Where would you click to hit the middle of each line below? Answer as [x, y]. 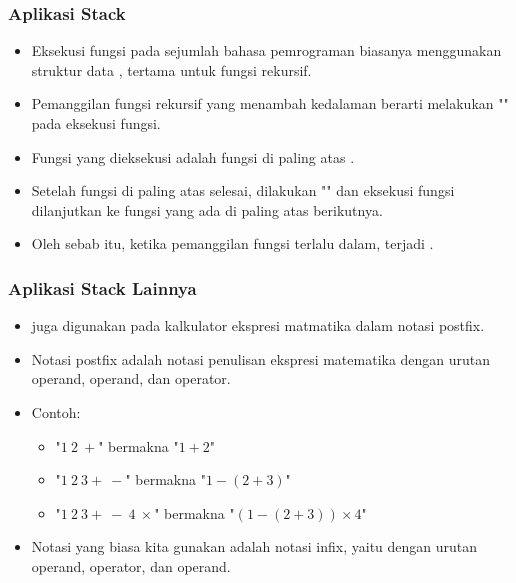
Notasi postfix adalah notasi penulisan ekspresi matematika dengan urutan [261, 358]
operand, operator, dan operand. [131, 565]
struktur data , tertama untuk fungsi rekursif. [171, 69]
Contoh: [56, 411]
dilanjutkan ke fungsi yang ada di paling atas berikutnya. [207, 209]
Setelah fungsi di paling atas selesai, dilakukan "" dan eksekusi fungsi [243, 190]
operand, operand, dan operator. [131, 378]
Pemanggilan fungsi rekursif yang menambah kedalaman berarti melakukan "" [270, 103]
